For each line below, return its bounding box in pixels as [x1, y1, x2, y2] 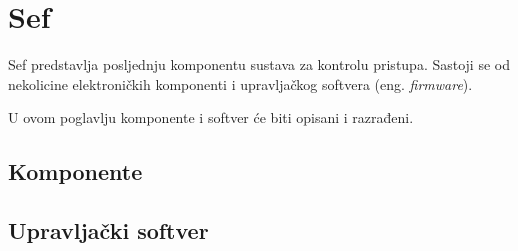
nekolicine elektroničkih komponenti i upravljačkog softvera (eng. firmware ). [8, 73, 473, 94]
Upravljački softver [8, 215, 209, 246]
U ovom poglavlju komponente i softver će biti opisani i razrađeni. [8, 107, 414, 128]
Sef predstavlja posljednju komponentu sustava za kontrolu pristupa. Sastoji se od [8, 54, 510, 75]
